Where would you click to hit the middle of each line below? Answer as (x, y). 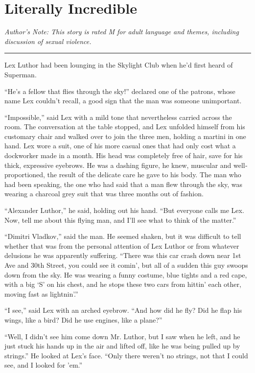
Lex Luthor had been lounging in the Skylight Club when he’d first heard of (119, 65)
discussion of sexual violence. (48, 41)
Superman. (21, 74)
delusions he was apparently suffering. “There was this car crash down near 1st (123, 255)
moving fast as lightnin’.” (41, 293)
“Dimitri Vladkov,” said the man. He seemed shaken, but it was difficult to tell (123, 236)
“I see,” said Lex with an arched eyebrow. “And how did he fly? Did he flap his (123, 310)
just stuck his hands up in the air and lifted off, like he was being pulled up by (122, 346)
